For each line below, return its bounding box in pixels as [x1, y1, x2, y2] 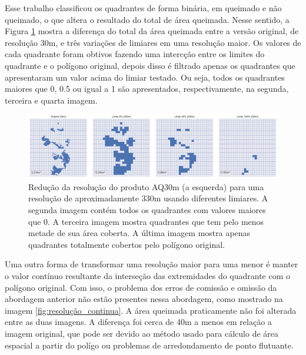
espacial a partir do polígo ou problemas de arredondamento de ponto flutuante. [5, 339, 294, 351]
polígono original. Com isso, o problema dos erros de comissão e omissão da [5, 281, 277, 293]
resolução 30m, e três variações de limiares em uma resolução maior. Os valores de [5, 36, 301, 48]
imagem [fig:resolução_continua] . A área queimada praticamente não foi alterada [5, 304, 297, 316]
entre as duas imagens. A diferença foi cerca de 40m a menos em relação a [5, 316, 272, 328]
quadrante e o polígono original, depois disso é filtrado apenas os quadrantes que [5, 59, 295, 71]
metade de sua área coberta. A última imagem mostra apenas [28, 227, 251, 239]
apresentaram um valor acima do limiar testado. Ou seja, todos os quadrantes [5, 71, 285, 83]
